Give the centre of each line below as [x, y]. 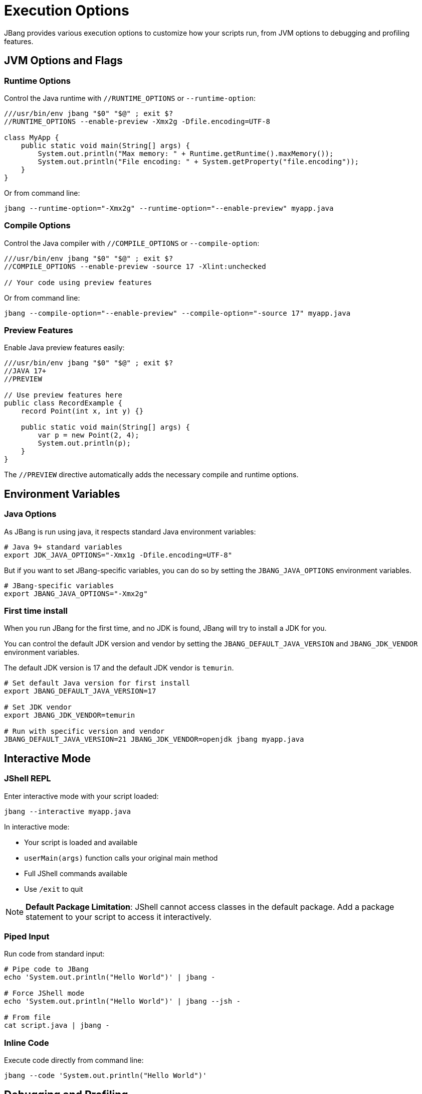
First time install [36, 611]
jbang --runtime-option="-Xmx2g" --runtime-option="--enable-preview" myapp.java [169, 208]
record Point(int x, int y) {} [82, 411]
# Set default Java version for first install [97, 683]
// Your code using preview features [78, 282]
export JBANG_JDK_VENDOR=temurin [70, 715]
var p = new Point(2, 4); [88, 435]
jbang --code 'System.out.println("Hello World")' [105, 1076]
